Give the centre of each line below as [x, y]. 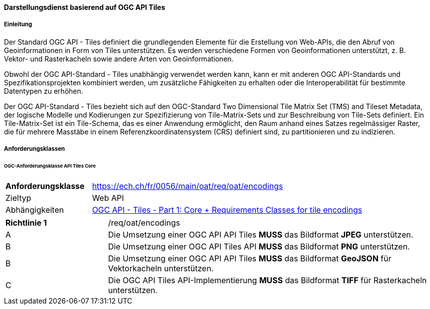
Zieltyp [18, 198]
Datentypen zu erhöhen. [44, 91]
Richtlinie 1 [26, 222]
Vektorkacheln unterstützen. [161, 268]
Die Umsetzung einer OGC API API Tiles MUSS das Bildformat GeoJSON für [250, 258]
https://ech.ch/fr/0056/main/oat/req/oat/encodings [187, 186]
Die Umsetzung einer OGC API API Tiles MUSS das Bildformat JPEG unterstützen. [261, 234]
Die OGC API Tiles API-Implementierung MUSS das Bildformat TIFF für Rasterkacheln [267, 280]
